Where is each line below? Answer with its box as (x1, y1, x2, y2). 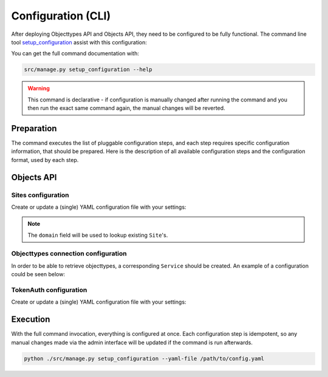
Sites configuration (11, 191, 69, 199)
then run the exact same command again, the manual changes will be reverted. (27, 104, 225, 112)
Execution (11, 314, 50, 325)
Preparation (11, 123, 57, 134)
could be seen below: (11, 271, 65, 278)
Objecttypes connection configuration (11, 250, 127, 258)
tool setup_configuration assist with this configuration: (11, 38, 147, 46)
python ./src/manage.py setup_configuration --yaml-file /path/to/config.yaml (24, 355, 264, 362)
